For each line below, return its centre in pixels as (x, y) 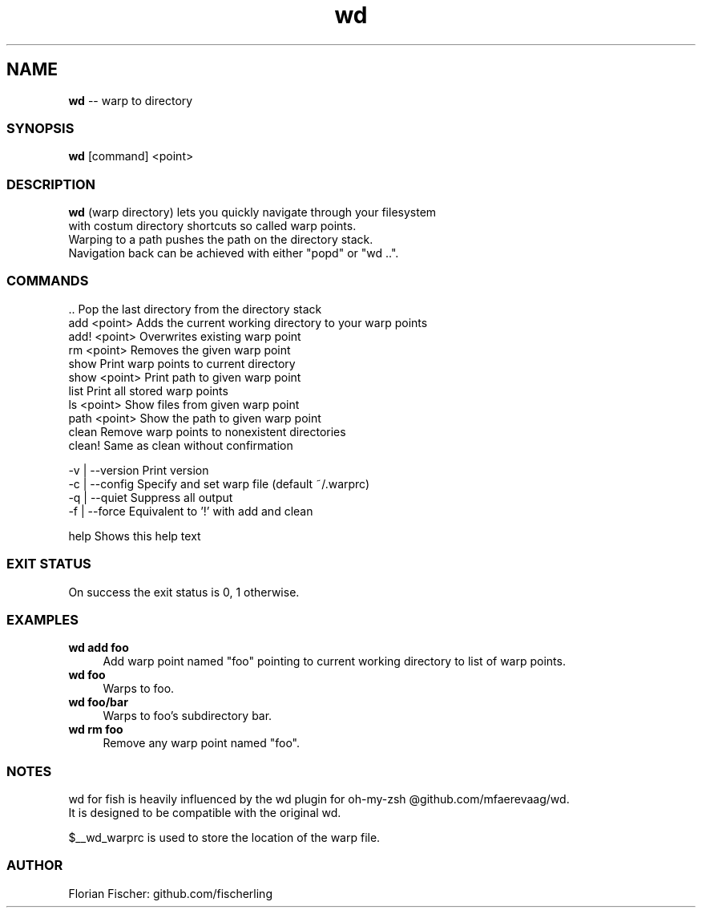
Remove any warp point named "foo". (201, 743)
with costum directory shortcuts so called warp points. (212, 226)
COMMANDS (48, 281)
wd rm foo (96, 730)
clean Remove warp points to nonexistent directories (207, 431)
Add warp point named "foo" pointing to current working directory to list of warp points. (334, 661)
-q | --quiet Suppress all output (151, 497)
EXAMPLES (42, 619)
